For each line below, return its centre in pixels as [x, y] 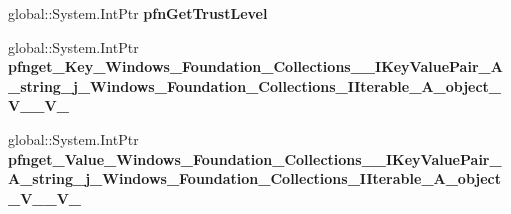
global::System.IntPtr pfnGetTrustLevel [138, 13]
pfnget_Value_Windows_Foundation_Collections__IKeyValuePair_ [255, 158]
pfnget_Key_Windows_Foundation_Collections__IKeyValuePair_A [255, 66]
